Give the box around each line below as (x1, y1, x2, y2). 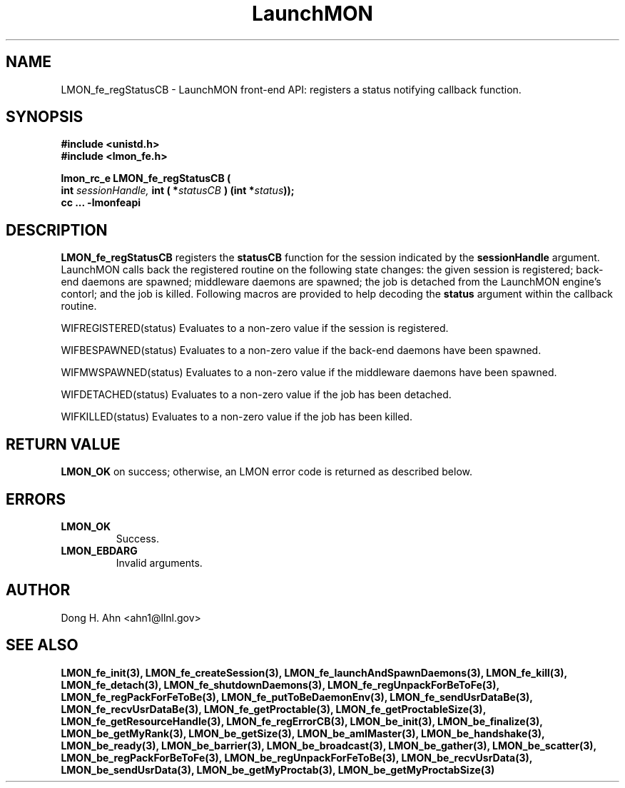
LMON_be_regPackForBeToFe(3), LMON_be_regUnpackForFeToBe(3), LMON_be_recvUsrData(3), (61, 751, 533, 764)
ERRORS (6, 490, 66, 508)
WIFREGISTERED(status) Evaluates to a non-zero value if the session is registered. (61, 322, 449, 335)
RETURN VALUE (6, 435, 121, 453)
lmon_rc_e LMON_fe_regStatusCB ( (61, 172, 231, 185)
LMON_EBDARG (61, 544, 138, 557)
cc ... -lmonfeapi (61, 196, 141, 209)
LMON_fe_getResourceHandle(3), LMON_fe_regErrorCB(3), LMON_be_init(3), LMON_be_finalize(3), (61, 714, 543, 727)
